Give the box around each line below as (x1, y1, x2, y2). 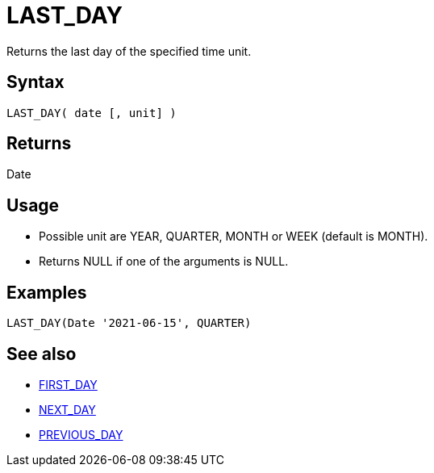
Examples (6, 282, 87, 303)
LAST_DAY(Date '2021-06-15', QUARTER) (6, 316, 252, 330)
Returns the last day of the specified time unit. (6, 44, 252, 58)
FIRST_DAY (39, 377, 98, 391)
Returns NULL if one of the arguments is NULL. (39, 254, 289, 269)
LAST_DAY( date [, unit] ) (6, 106, 177, 119)
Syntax (6, 72, 65, 93)
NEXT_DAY (39, 402, 96, 416)
